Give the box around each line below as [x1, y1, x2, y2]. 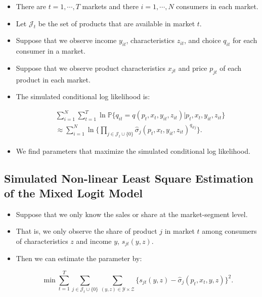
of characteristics [16, 235, 68, 246]
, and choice [184, 35, 221, 46]
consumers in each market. [176, 1, 258, 11]
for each [232, 35, 257, 46]
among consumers [202, 226, 257, 236]
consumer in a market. [16, 46, 85, 56]
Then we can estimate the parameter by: [16, 253, 142, 264]
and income [76, 235, 112, 246]
